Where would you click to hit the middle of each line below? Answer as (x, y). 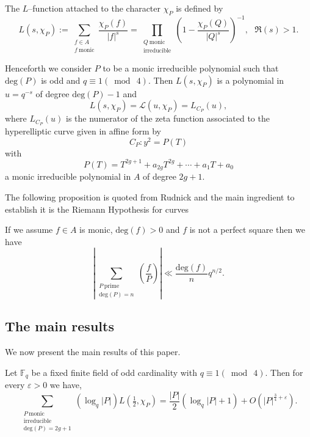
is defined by (200, 8)
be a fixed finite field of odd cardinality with (114, 372)
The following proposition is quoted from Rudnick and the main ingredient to (150, 196)
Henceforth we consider (49, 68)
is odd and (61, 80)
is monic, (96, 230)
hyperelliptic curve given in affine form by (83, 131)
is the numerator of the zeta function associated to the (168, 118)
